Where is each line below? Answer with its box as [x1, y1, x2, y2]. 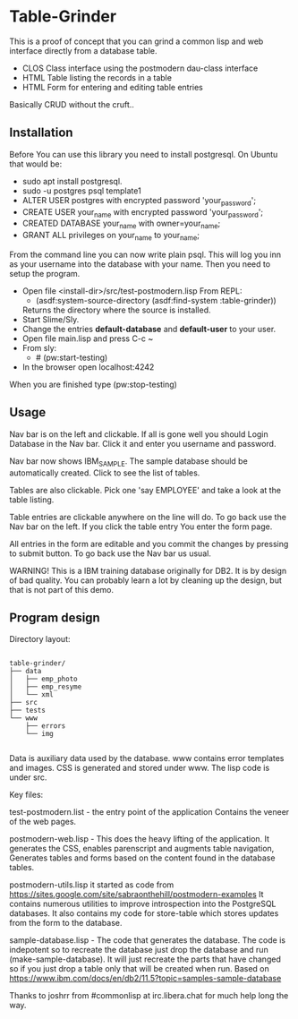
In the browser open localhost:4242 [21, 361, 155, 372]
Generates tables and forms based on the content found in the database [9, 852, 276, 863]
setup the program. [9, 268, 81, 278]
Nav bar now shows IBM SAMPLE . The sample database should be [9, 455, 248, 468]
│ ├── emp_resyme [9, 682, 82, 691]
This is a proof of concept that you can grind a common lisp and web [9, 36, 264, 47]
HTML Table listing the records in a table [21, 72, 173, 82]
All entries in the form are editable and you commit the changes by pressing [9, 538, 289, 549]
